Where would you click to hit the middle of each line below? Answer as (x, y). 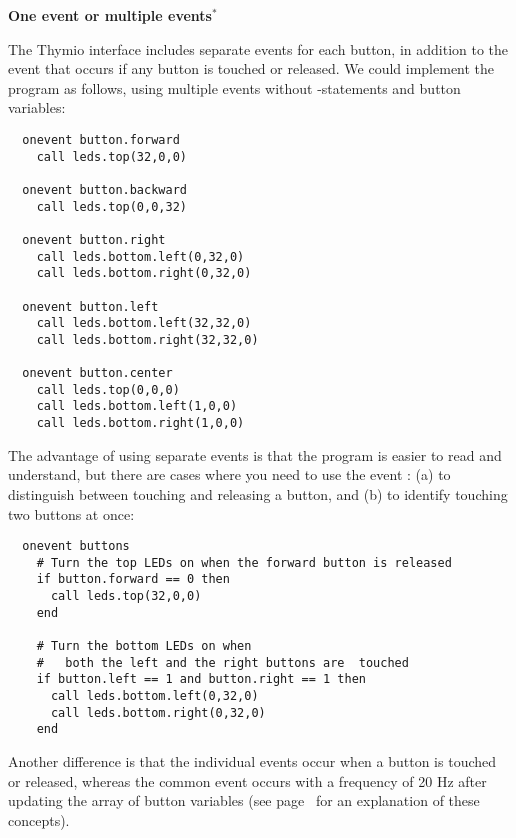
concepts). (39, 819)
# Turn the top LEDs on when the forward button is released (244, 562)
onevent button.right (94, 239)
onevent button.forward (101, 139)
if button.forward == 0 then (133, 579)
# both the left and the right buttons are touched (222, 662)
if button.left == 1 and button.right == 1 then (201, 679)
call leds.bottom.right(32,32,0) (147, 339)
